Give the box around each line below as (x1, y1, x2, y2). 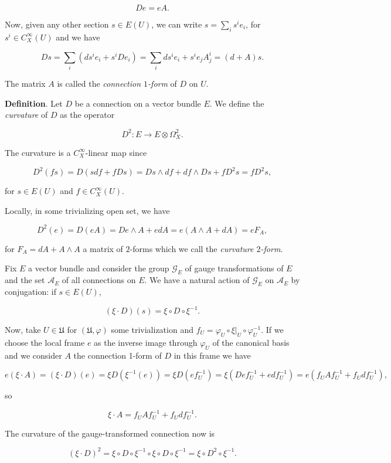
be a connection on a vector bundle (74, 97, 201, 109)
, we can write (151, 18, 202, 30)
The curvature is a (5, 146, 71, 158)
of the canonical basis (212, 336, 290, 348)
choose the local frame (5, 336, 85, 348)
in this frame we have (174, 349, 251, 361)
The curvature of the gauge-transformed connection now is (5, 427, 215, 439)
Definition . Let (5, 97, 63, 109)
